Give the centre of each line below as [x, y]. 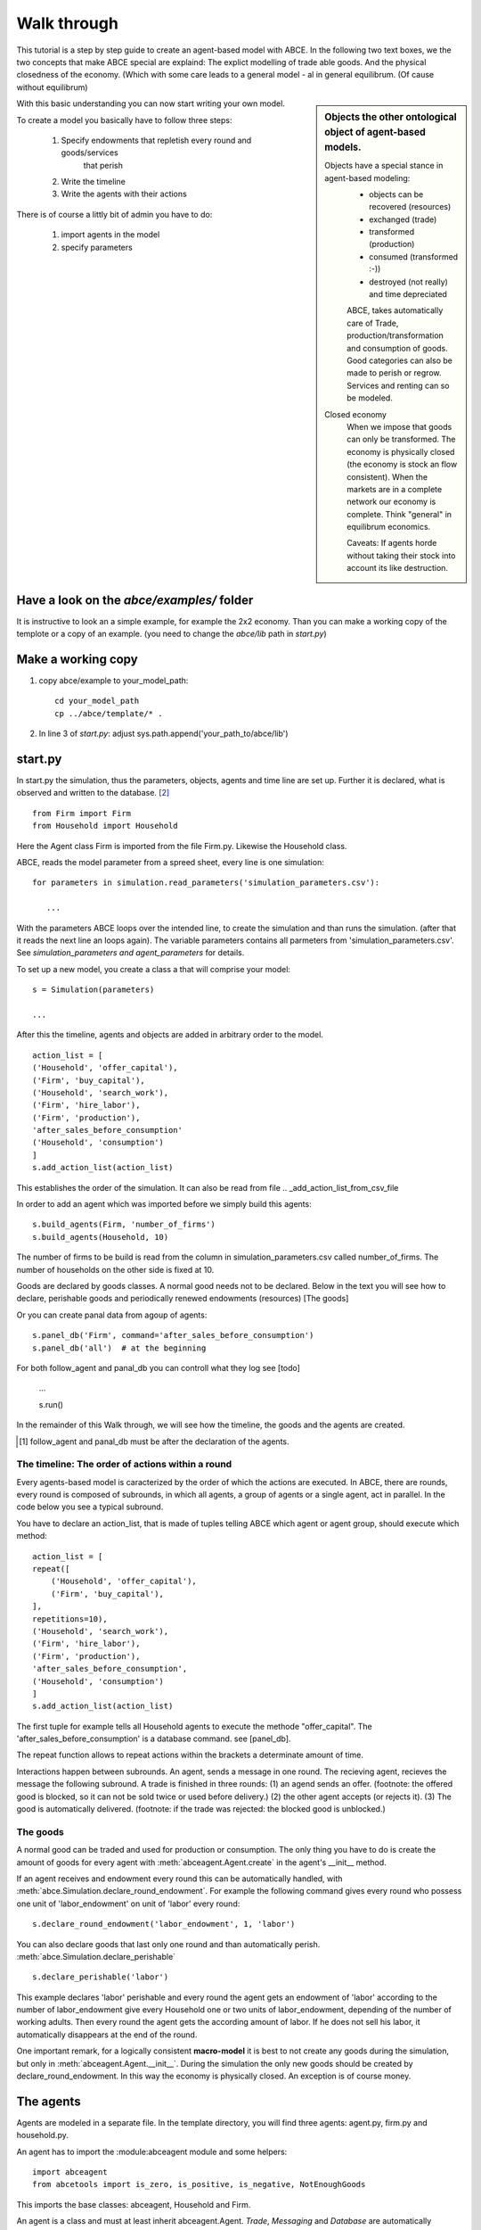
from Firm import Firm [82, 813]
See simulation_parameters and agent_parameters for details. [130, 953]
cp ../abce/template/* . [109, 713]
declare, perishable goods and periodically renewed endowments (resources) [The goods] [183, 1299]
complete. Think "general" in [399, 514]
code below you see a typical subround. [90, 1507]
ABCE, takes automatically [395, 310]
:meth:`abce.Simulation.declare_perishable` [96, 1956]
